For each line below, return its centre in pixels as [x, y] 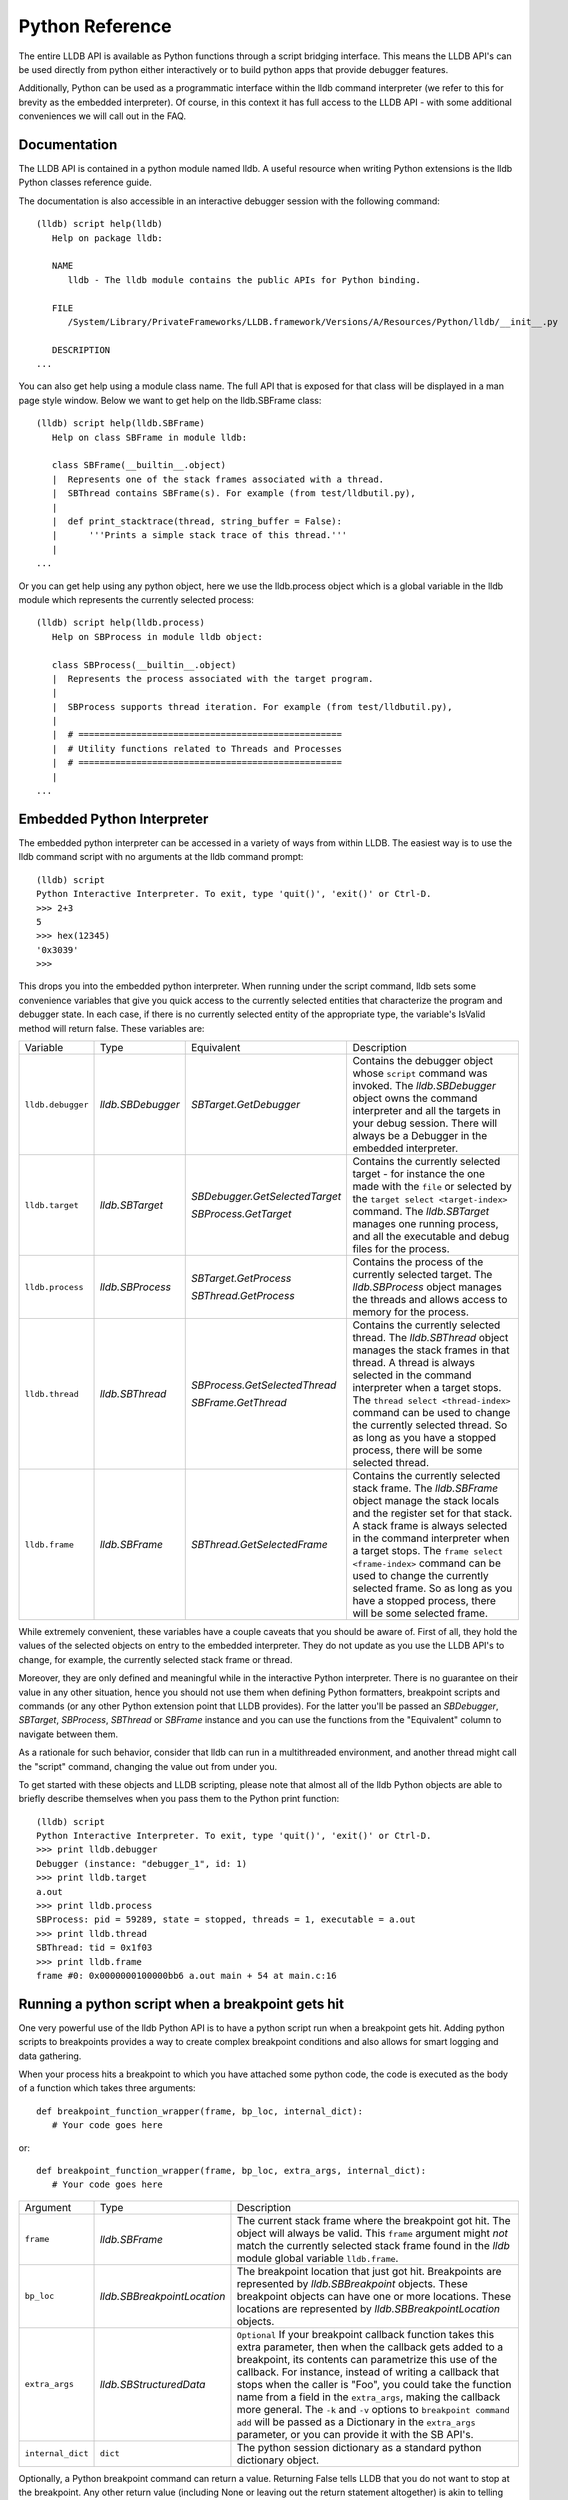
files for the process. [401, 1249]
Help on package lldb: [107, 238]
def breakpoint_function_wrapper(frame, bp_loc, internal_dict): [200, 2111]
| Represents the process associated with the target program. [212, 678]
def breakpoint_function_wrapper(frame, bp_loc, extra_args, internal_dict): [231, 2171]
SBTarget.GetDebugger [245, 1105]
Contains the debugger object [423, 1061]
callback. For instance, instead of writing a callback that [368, 2372]
